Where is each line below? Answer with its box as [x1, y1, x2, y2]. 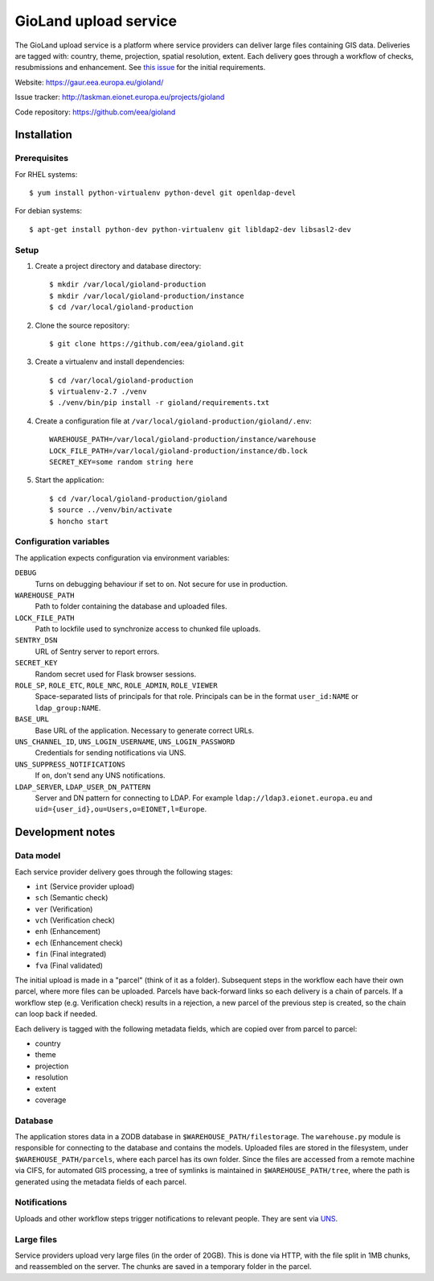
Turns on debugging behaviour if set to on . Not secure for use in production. [35, 579, 289, 589]
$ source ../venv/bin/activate [49, 506, 173, 514]
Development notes [14, 825, 116, 839]
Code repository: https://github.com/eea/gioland [14, 107, 176, 117]
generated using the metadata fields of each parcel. [14, 1176, 187, 1187]
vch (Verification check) [35, 915, 116, 925]
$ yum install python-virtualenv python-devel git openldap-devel [29, 188, 297, 197]
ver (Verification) [35, 904, 93, 914]
